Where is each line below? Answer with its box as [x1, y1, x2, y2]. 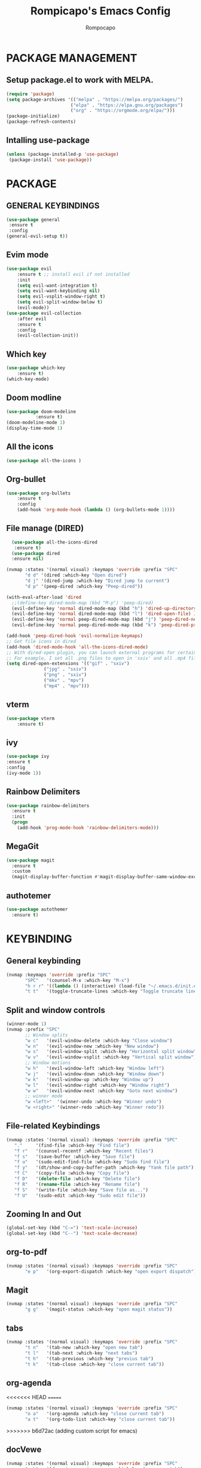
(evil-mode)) [17, 305, 50, 311]
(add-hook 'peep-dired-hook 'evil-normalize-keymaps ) [6, 633, 144, 639]
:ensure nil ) [11, 556, 44, 562]
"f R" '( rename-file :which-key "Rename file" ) [14, 1181, 141, 1187]
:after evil [17, 316, 47, 321]
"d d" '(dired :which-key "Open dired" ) [25, 572, 127, 578]
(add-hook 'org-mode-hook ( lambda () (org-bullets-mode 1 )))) [17, 507, 175, 513]
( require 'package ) [6, 91, 55, 97]
